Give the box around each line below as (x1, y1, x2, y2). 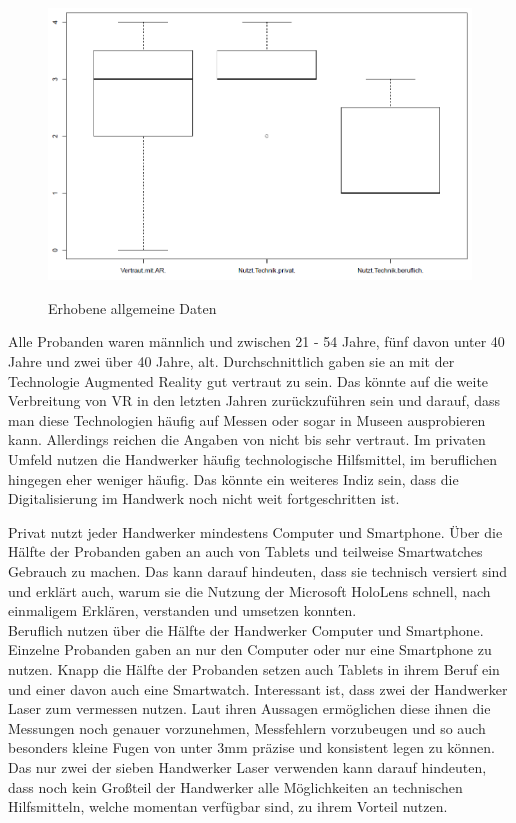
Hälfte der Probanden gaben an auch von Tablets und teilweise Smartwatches (8, 541, 483, 562)
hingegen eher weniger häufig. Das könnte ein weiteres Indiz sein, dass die (8, 468, 459, 489)
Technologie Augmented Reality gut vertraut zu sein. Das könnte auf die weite (8, 370, 489, 391)
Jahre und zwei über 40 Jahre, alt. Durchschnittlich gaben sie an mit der (8, 351, 455, 372)
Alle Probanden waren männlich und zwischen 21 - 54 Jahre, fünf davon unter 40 (8, 331, 505, 352)
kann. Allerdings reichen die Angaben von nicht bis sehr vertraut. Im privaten (8, 429, 486, 450)
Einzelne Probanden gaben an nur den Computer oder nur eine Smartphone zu (8, 639, 492, 660)
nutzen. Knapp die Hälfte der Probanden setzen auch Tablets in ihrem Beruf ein (8, 658, 500, 679)
